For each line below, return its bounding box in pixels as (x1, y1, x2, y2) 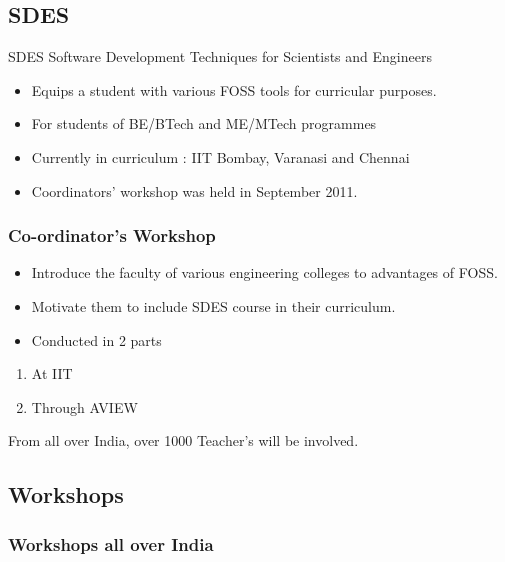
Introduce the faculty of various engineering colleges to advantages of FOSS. (31, 262, 498, 283)
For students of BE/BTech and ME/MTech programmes (31, 113, 377, 134)
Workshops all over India (8, 531, 214, 556)
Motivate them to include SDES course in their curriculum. (31, 295, 396, 316)
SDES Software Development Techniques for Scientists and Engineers (8, 46, 432, 67)
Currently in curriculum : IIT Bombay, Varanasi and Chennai (31, 146, 410, 167)
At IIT (31, 363, 73, 384)
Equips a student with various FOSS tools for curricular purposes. (31, 79, 437, 100)
